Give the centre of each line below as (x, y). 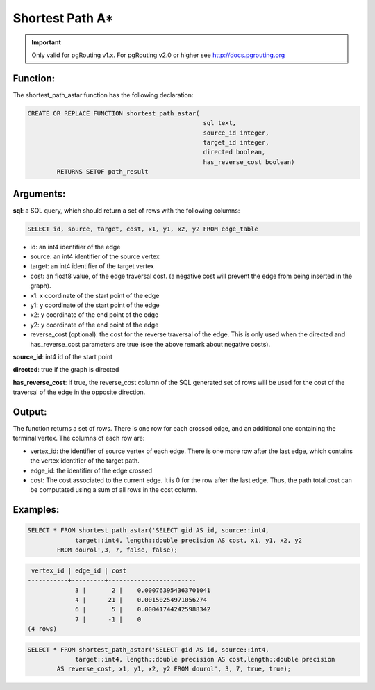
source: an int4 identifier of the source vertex (95, 256)
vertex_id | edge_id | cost (79, 570)
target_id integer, (236, 142)
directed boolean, (234, 152)
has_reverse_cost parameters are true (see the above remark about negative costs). (150, 344)
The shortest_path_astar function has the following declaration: (103, 95)
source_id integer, (236, 133)
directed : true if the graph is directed (66, 370)
